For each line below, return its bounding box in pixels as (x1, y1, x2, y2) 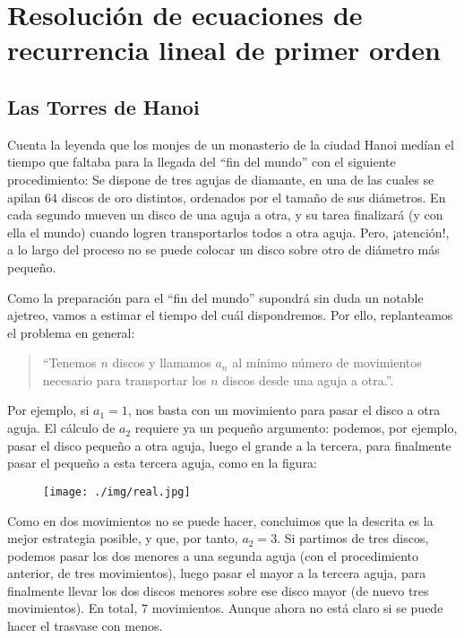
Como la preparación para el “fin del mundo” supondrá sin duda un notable (7, 288, 424, 306)
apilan (7, 187, 41, 206)
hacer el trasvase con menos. (7, 616, 163, 635)
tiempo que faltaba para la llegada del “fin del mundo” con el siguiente (7, 152, 396, 171)
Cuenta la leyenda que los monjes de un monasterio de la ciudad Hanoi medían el (7, 134, 454, 153)
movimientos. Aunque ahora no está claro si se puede (151, 599, 443, 617)
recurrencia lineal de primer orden (7, 31, 441, 68)
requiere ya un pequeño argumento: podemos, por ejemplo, (134, 418, 458, 437)
